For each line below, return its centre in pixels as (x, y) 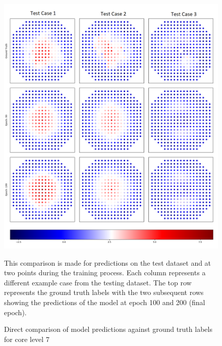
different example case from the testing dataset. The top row (98, 282)
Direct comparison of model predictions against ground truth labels (108, 329)
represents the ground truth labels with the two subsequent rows (104, 292)
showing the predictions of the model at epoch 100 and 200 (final (105, 302)
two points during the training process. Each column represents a (105, 273)
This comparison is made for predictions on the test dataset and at (108, 262)
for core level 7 (27, 339)
